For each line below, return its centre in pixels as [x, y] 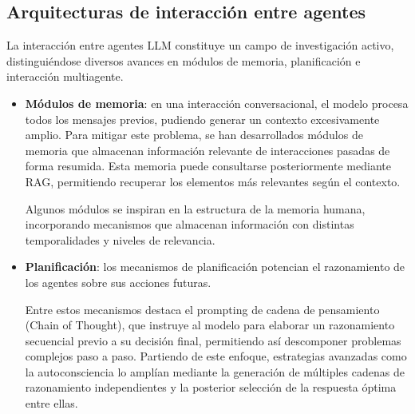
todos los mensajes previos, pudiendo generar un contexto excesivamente [202, 119]
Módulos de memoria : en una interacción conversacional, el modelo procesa [217, 103]
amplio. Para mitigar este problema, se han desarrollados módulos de [194, 135]
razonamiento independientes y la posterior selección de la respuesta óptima [211, 387]
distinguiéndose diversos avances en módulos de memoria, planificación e [184, 60]
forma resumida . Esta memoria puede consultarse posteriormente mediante [208, 166]
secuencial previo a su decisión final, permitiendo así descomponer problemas [213, 340]
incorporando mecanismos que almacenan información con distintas [190, 224]
